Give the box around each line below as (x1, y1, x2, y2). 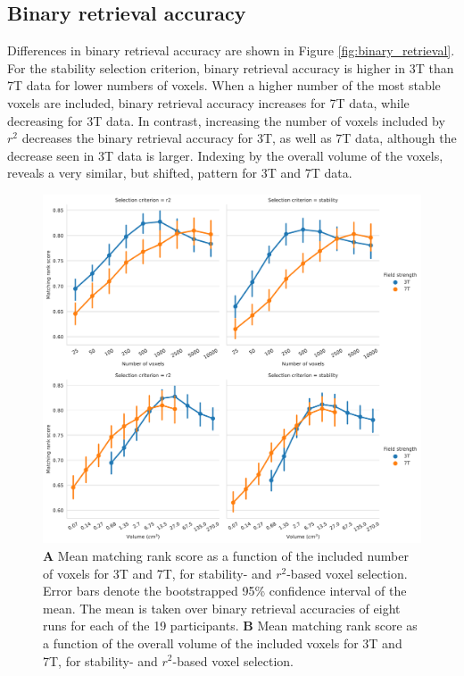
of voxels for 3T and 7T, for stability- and (43, 563, 272, 582)
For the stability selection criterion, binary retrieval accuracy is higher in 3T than (7, 58, 454, 77)
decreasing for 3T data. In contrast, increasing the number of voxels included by (7, 111, 445, 129)
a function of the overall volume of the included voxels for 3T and (43, 633, 402, 652)
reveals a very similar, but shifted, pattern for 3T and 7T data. (7, 163, 352, 182)
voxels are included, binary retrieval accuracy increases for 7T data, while (7, 93, 410, 112)
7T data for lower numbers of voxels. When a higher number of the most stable (7, 76, 441, 95)
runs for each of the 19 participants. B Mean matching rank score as (43, 616, 418, 635)
